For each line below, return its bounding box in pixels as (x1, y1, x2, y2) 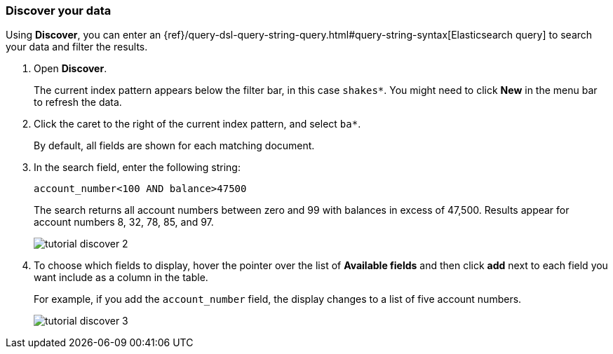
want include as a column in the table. (34, 271, 208, 284)
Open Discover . (34, 62, 107, 75)
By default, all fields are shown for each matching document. (34, 139, 315, 152)
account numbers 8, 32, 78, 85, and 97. (34, 216, 214, 229)
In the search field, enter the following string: (34, 161, 241, 174)
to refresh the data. (34, 96, 122, 109)
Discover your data (6, 4, 112, 18)
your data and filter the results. (6, 41, 148, 53)
